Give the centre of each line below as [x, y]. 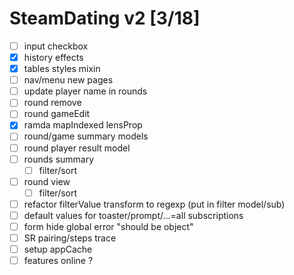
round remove [52, 103]
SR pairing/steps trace [70, 238]
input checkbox [56, 46]
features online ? [58, 261]
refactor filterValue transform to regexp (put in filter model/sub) [154, 204]
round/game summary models [86, 136]
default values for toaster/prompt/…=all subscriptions [133, 215]
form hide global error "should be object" [108, 226]
